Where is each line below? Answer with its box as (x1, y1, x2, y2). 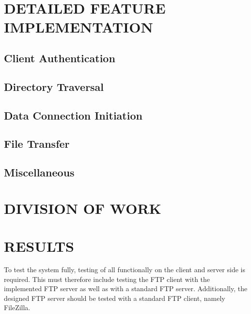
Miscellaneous (4, 165, 75, 180)
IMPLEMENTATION (4, 17, 153, 37)
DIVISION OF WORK (4, 198, 161, 218)
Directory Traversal (4, 79, 104, 94)
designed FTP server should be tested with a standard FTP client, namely (4, 293, 225, 303)
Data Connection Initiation (4, 107, 142, 122)
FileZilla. (4, 302, 31, 313)
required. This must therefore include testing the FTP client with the (4, 274, 210, 284)
